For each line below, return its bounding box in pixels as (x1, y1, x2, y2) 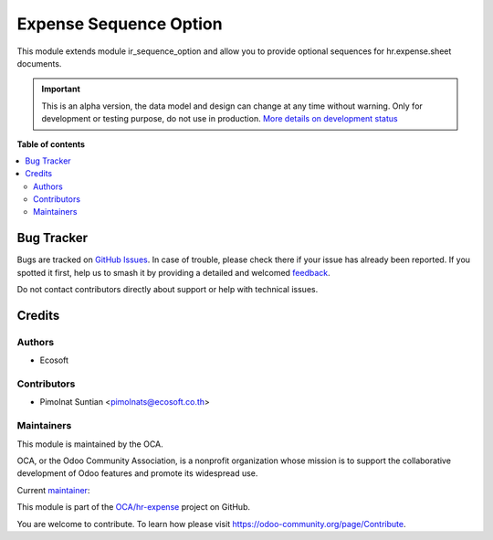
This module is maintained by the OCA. (16, 439, 163, 450)
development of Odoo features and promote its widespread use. (16, 468, 258, 479)
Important (41, 83, 81, 95)
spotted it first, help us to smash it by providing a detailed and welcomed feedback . (16, 267, 330, 278)
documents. (16, 58, 62, 69)
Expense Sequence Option (16, 14, 223, 34)
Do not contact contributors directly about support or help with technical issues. (16, 284, 319, 295)
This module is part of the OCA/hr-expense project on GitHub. (16, 502, 251, 513)
